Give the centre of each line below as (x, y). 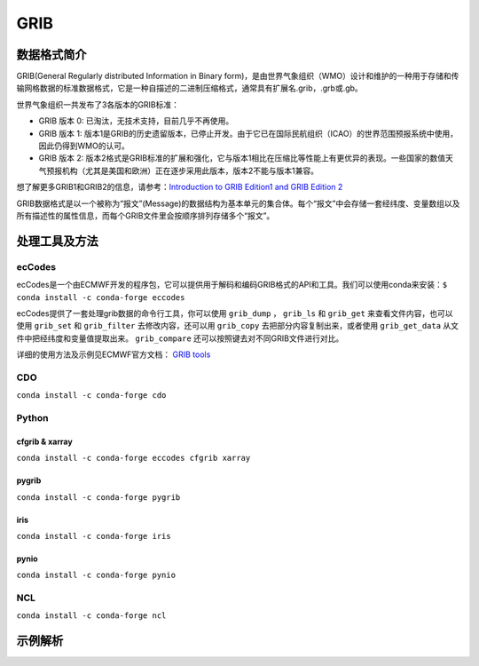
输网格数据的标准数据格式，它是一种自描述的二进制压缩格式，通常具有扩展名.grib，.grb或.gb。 (189, 88)
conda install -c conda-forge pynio (96, 575)
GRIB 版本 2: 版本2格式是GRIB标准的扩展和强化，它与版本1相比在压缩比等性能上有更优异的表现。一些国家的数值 (242, 158)
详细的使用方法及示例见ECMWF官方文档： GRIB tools (114, 354)
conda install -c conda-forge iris (94, 536)
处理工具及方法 (57, 241)
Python (32, 417)
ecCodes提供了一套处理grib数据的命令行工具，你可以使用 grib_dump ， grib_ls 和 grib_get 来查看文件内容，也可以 (235, 313)
